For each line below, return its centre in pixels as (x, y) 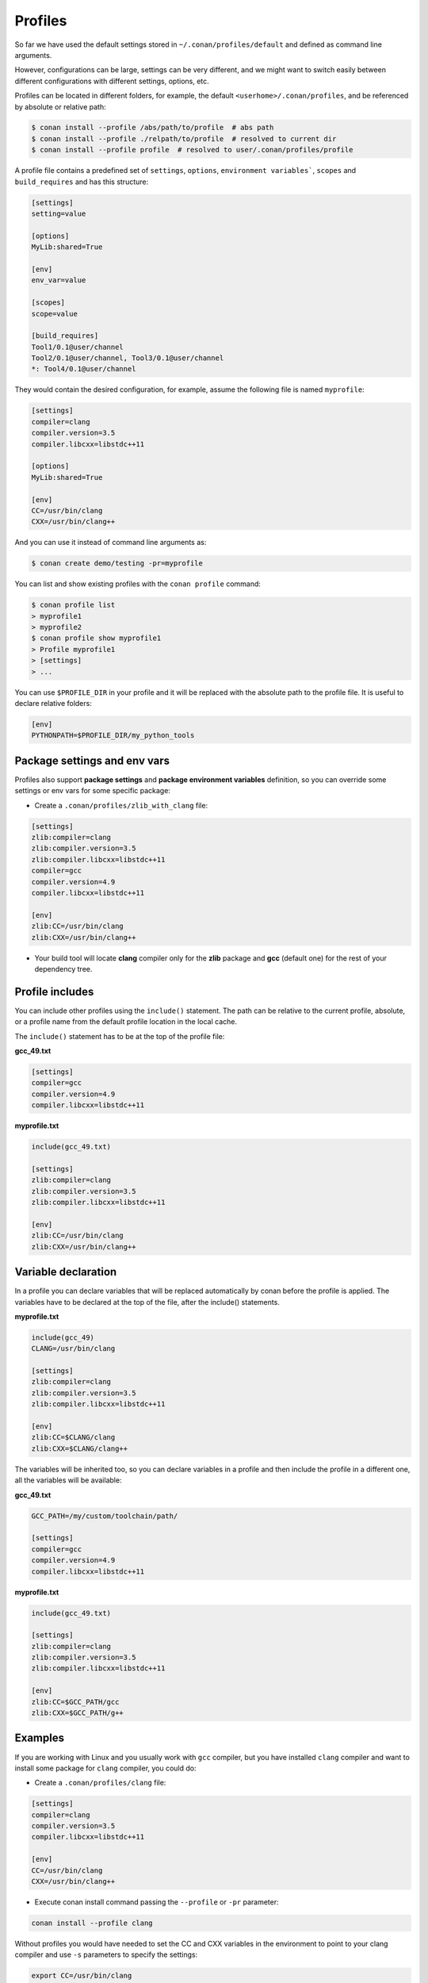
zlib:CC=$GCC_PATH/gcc (75, 1702)
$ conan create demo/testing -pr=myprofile (117, 564)
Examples (40, 1738)
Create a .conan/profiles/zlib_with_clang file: (121, 805)
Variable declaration (66, 1272)
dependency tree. (63, 968)
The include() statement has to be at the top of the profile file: (120, 1036)
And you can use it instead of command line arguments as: (111, 543)
